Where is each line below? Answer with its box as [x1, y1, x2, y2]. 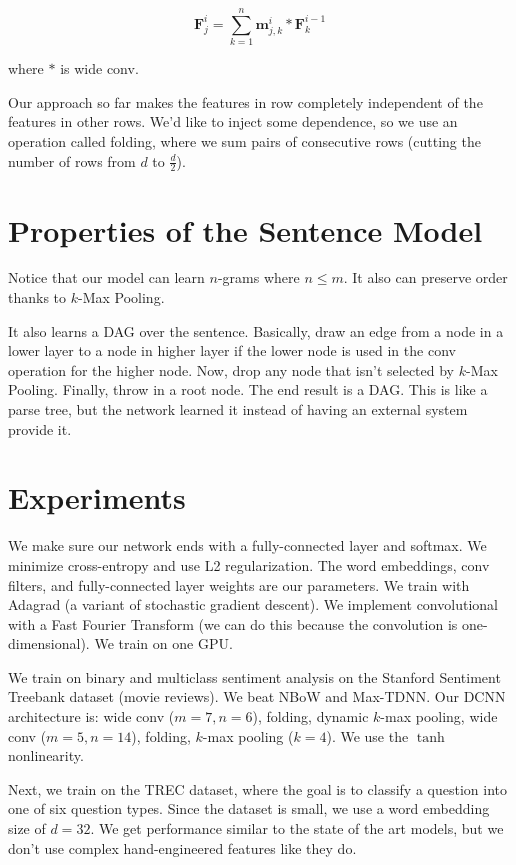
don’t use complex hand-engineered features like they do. [8, 837, 357, 858]
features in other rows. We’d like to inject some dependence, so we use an [8, 111, 458, 132]
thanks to [8, 287, 67, 308]
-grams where [217, 267, 300, 288]
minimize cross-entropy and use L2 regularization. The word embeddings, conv [8, 554, 490, 575]
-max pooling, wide [380, 706, 498, 727]
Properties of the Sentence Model [8, 209, 483, 250]
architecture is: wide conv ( [8, 706, 175, 727]
